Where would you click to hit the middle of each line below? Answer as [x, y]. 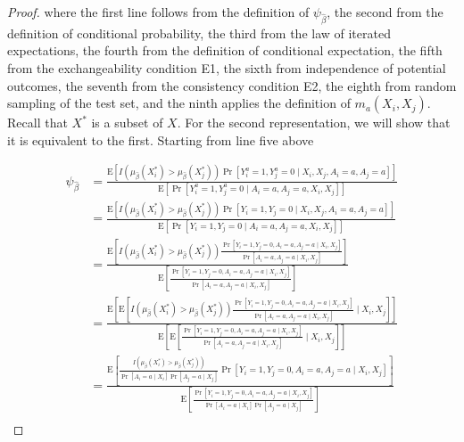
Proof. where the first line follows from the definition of [158, 12]
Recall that [37, 123]
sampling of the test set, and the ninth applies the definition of [179, 103]
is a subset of [127, 123]
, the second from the [385, 12]
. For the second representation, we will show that [314, 123]
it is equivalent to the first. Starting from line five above [161, 139]
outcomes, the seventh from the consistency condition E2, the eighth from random [232, 85]
